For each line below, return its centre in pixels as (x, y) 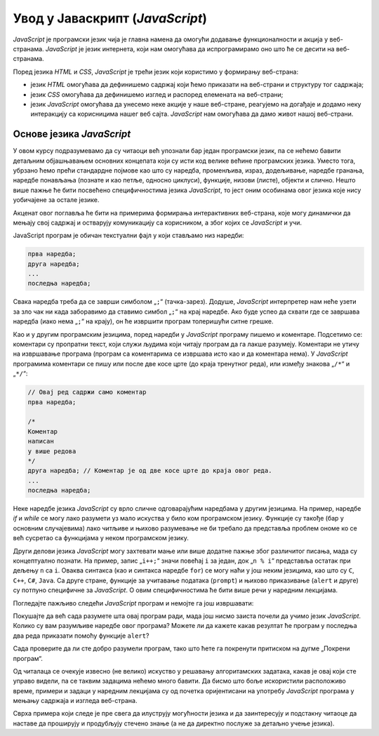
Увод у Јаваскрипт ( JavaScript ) (110, 18)
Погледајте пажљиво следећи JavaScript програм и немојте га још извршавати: (133, 603)
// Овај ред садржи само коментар (87, 392)
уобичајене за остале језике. (56, 200)
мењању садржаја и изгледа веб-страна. (75, 701)
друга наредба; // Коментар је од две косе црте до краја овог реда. (150, 471)
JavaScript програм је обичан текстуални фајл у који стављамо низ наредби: (128, 236)
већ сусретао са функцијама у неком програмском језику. (101, 538)
